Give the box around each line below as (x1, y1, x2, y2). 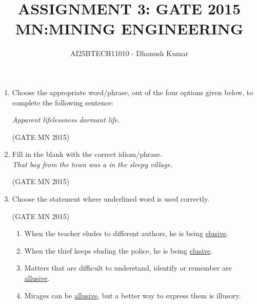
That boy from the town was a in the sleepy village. (12, 158, 173, 169)
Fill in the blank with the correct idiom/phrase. (12, 149, 162, 159)
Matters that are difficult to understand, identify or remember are (24, 262, 232, 273)
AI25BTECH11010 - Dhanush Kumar (70, 48, 189, 59)
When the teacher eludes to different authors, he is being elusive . (24, 228, 229, 239)
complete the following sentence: (12, 97, 114, 108)
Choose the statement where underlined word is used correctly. (12, 193, 210, 204)
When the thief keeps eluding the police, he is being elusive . (24, 245, 213, 256)
